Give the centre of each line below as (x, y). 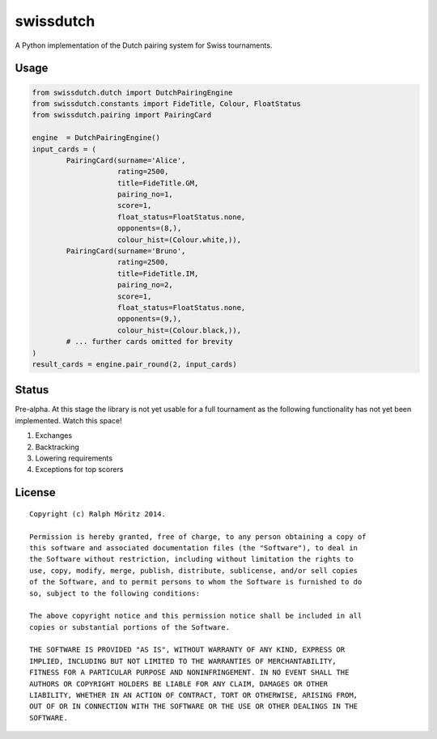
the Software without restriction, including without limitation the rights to (191, 559)
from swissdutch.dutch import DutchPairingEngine (132, 92)
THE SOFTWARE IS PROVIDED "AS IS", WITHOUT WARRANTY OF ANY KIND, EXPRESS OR (187, 650)
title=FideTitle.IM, (158, 274)
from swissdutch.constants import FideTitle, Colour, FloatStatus (166, 104)
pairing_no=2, (145, 285)
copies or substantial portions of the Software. (130, 627)
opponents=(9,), (150, 319)
